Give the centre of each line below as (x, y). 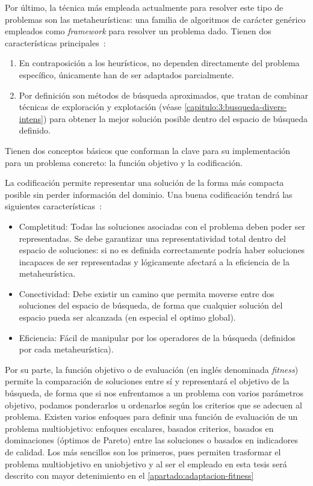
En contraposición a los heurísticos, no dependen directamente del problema (159, 63)
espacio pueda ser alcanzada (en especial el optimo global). (127, 317)
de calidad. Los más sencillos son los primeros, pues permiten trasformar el (143, 452)
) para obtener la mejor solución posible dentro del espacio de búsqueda (175, 118)
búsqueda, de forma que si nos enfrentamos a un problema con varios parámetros (154, 393)
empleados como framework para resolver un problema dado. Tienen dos (138, 31)
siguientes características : (53, 206)
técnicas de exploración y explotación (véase (100, 107)
